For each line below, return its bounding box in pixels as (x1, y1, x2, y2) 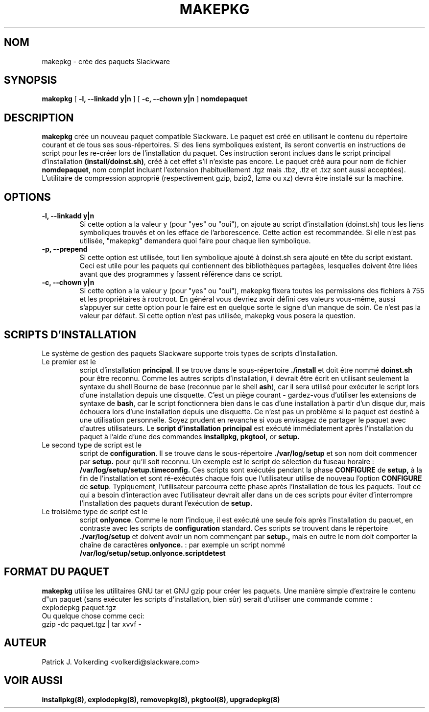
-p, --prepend (42, 245, 88, 254)
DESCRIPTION (4, 111, 74, 124)
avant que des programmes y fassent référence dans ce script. (79, 270, 283, 279)
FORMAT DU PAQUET (4, 566, 110, 578)
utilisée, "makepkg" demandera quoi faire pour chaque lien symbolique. (79, 237, 311, 245)
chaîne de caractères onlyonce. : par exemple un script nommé (79, 540, 286, 549)
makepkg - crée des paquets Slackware (42, 57, 170, 66)
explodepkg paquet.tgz (42, 603, 117, 612)
